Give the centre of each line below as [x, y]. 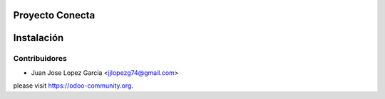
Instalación [38, 38]
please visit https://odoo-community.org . [73, 86]
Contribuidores [40, 59]
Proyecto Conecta [54, 15]
